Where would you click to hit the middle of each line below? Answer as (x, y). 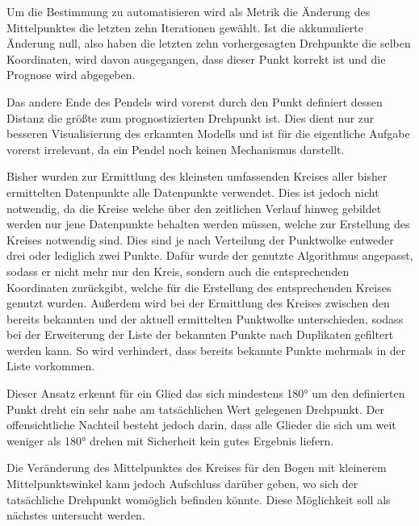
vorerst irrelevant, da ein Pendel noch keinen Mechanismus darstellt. (176, 149)
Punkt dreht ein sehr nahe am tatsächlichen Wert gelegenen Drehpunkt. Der (196, 409)
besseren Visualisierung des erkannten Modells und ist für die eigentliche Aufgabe (208, 134)
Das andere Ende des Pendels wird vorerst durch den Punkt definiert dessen (195, 101)
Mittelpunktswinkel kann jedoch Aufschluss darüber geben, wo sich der (182, 484)
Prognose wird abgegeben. (71, 75)
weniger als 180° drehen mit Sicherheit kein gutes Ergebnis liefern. (170, 440)
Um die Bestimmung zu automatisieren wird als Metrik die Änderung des (189, 11)
